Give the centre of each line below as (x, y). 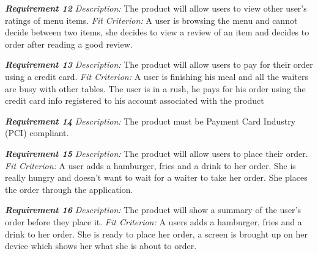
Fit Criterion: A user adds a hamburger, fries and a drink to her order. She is (150, 165)
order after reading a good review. (69, 44)
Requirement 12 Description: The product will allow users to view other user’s (156, 8)
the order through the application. (69, 189)
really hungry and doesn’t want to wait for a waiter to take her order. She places (156, 177)
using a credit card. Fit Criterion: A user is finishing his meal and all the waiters (157, 76)
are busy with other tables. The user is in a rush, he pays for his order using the (155, 88)
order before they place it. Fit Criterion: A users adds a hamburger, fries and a (153, 221)
